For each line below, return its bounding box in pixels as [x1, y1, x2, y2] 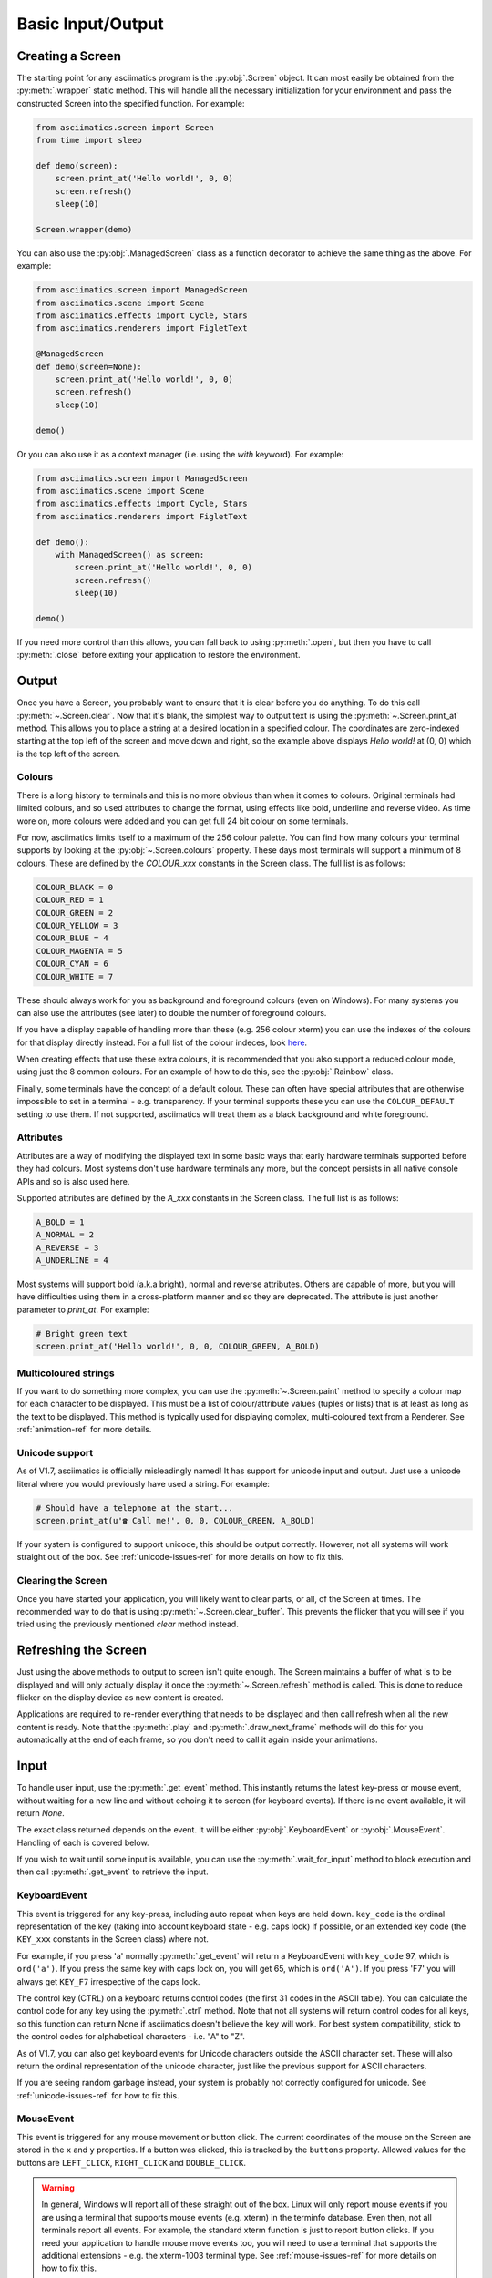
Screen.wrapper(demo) [36, 224, 133, 234]
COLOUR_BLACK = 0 [36, 882, 114, 892]
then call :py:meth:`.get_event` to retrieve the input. [16, 1866, 209, 1877]
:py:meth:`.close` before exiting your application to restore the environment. [16, 650, 301, 661]
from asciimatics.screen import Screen [36, 122, 214, 132]
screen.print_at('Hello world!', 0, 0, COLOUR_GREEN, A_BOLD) [36, 1341, 320, 1352]
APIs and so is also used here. [16, 1175, 130, 1186]
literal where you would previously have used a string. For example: [16, 1478, 271, 1489]
